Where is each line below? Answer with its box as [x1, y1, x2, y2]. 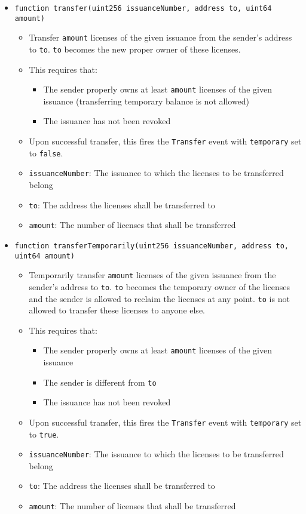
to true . [29, 427, 59, 440]
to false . [29, 146, 63, 159]
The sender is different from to [43, 376, 157, 388]
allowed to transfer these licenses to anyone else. [29, 304, 205, 316]
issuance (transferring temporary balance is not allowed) [43, 94, 250, 107]
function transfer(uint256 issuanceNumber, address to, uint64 [14, 4, 272, 13]
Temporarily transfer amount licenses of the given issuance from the [29, 269, 276, 281]
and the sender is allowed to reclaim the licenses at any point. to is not [29, 292, 290, 304]
